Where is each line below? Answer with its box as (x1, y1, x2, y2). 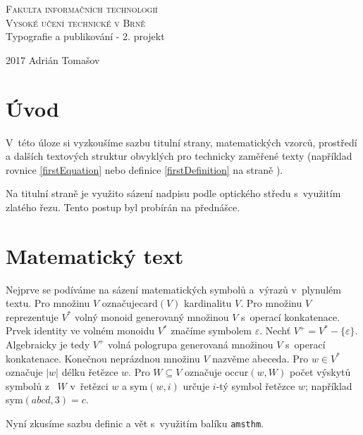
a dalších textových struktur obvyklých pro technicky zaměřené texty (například (6, 149, 352, 163)
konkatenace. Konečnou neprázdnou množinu (6, 351, 200, 365)
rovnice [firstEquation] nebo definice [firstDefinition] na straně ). (6, 162, 283, 177)
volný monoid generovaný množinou (74, 309, 229, 324)
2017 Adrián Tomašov (6, 52, 100, 67)
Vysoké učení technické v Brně (6, 15, 145, 30)
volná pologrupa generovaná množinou (107, 336, 273, 351)
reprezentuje (6, 309, 59, 324)
